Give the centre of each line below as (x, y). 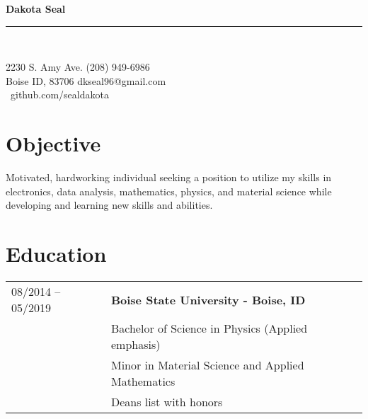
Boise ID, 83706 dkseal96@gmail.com (86, 80)
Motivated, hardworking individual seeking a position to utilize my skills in (169, 177)
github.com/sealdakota (59, 94)
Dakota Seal (36, 8)
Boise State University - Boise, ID (208, 299)
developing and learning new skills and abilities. (109, 205)
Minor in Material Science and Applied (207, 365)
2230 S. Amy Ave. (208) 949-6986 (78, 67)
